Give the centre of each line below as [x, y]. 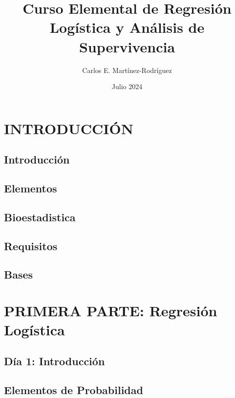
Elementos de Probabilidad [74, 389]
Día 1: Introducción [54, 361]
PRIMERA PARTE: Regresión [111, 310]
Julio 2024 [127, 86]
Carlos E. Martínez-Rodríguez [127, 70]
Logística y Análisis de [127, 27]
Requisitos [31, 246]
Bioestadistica [40, 217]
